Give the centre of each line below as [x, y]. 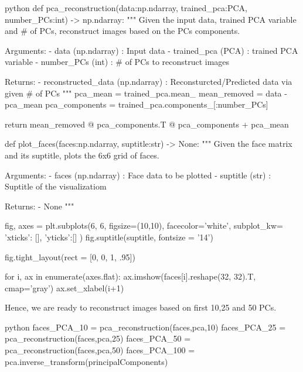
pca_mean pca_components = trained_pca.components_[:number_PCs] [137, 104]
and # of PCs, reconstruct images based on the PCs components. [122, 31]
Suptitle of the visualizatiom [56, 186]
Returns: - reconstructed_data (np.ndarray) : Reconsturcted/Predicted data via [149, 81]
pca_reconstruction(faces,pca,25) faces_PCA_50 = [98, 338]
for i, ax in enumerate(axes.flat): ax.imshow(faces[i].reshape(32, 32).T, [130, 276]
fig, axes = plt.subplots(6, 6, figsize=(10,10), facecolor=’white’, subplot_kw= [144, 225]
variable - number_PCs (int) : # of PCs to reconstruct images [117, 62]
